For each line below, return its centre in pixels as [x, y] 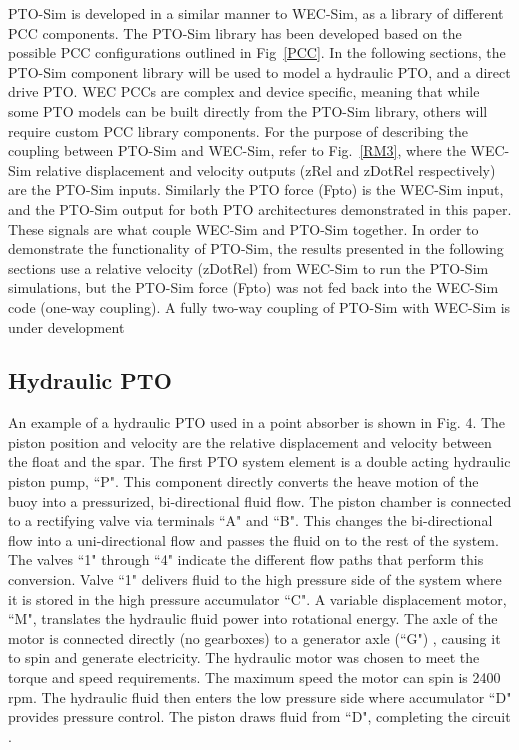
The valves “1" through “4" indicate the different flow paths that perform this [246, 559]
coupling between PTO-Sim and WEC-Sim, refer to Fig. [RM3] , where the [237, 150]
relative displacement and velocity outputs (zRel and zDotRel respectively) [265, 169]
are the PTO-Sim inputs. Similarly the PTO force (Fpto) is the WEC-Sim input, [256, 189]
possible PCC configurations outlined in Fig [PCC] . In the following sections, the [257, 52]
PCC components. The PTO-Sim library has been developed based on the [235, 32]
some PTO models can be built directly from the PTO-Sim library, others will [248, 110]
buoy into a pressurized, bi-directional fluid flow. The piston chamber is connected [260, 500]
